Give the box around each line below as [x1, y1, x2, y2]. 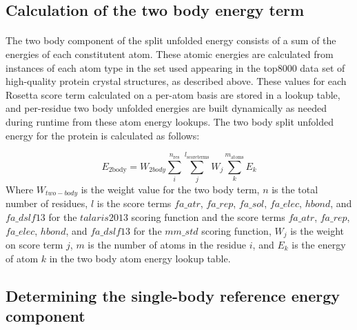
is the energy [292, 237, 346, 251]
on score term [6, 237, 63, 251]
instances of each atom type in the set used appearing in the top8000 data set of [6, 60, 345, 75]
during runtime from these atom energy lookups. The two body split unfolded [6, 114, 334, 128]
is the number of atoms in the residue [88, 237, 247, 251]
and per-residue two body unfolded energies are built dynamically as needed [6, 101, 327, 115]
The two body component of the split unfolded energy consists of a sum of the [6, 33, 336, 48]
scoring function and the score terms [131, 209, 285, 224]
